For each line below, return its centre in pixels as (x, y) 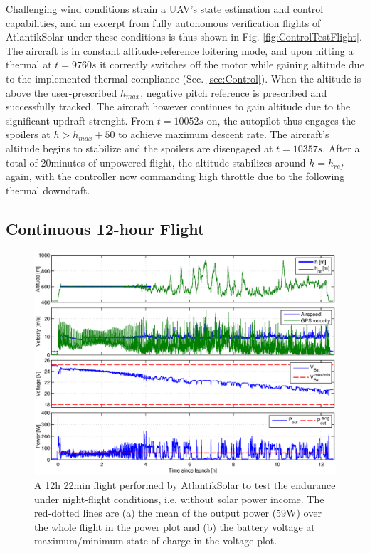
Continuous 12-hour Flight (105, 228)
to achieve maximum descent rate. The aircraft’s (224, 134)
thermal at (29, 64)
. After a (341, 148)
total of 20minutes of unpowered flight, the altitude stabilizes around (156, 162)
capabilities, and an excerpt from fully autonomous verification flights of (163, 22)
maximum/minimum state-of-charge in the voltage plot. (156, 541)
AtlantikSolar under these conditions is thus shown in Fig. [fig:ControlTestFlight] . (184, 37)
